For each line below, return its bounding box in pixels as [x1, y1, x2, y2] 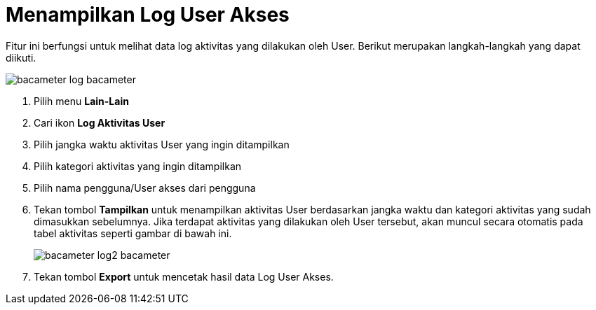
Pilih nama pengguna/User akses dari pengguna [34, 181, 256, 194]
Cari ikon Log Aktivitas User [34, 116, 165, 129]
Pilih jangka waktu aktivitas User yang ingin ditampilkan [34, 138, 290, 150]
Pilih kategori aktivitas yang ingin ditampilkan [34, 160, 242, 172]
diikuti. [6, 51, 36, 64]
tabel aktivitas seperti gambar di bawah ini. [34, 227, 232, 239]
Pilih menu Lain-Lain [34, 94, 129, 107]
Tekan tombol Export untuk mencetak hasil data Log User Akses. [34, 270, 334, 283]
